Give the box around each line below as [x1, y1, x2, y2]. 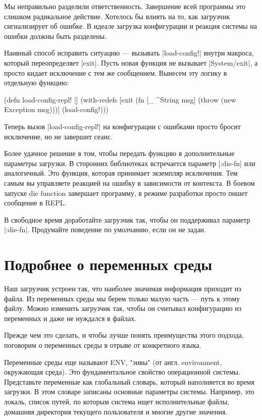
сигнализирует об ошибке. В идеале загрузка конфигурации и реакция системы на [4, 21, 257, 31]
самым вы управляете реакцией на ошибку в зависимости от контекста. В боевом [4, 177, 255, 188]
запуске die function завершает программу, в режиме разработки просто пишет [4, 187, 248, 198]
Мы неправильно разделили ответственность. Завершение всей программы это [4, 1, 245, 11]
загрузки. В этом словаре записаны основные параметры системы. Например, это [4, 386, 254, 397]
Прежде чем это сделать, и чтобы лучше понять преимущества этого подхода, [4, 330, 244, 340]
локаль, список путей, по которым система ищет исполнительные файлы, [4, 396, 230, 406]
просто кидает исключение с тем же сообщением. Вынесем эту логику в [4, 67, 227, 78]
